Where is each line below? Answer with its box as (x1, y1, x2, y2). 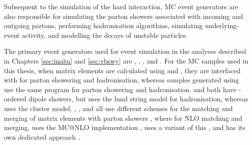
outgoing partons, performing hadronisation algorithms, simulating (4, 20, 203, 31)
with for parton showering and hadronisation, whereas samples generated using (4, 75, 239, 85)
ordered (4, 94, 26, 104)
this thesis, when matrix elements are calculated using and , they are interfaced (4, 65, 241, 75)
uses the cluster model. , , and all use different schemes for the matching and (4, 103, 233, 113)
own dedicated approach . (4, 131, 80, 142)
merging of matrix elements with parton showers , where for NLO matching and (4, 113, 242, 123)
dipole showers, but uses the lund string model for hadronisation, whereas (28, 94, 249, 104)
